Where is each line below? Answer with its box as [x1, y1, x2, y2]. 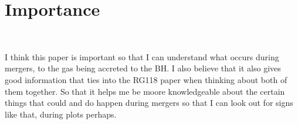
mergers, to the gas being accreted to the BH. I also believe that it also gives [5, 62, 281, 74]
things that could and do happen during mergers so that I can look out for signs [5, 97, 293, 109]
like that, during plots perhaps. [5, 108, 117, 120]
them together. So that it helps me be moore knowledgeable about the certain [5, 85, 285, 97]
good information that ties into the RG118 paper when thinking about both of [5, 73, 287, 85]
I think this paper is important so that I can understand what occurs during [5, 50, 279, 63]
